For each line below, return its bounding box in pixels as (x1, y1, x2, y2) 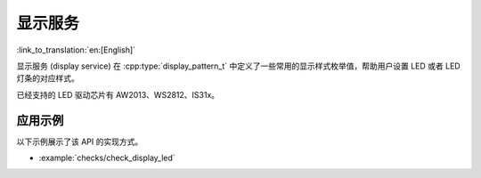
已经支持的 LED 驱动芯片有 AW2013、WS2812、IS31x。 (16, 89, 220, 100)
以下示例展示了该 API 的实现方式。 (16, 136, 143, 147)
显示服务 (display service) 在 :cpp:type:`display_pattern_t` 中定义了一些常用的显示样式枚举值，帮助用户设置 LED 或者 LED (16, 61, 461, 71)
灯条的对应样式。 (16, 73, 79, 84)
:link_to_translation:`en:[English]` (16, 44, 136, 55)
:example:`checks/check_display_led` (38, 152, 175, 164)
